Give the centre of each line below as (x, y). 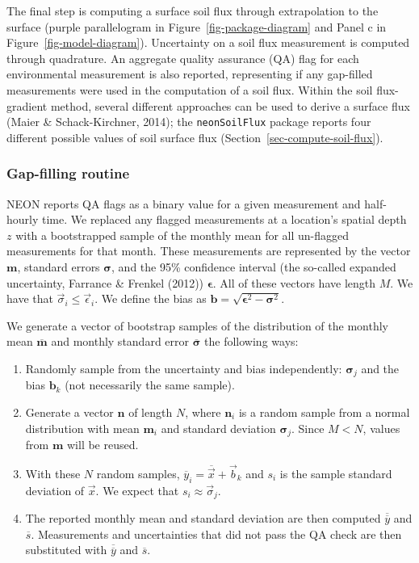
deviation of (55, 490)
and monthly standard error (120, 341)
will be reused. (103, 445)
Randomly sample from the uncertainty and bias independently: (184, 368)
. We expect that (137, 490)
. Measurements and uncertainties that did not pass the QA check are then (216, 534)
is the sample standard (336, 473)
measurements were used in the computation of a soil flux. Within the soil (190, 89)
